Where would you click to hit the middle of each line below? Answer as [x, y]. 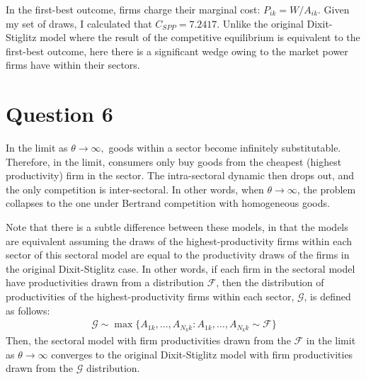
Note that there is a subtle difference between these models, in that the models [177, 227]
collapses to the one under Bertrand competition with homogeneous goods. [168, 203]
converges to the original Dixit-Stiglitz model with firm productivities [202, 354]
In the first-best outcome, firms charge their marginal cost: [133, 9]
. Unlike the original [260, 23]
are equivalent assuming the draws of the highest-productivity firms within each [179, 241]
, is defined [327, 296]
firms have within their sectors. [73, 65]
